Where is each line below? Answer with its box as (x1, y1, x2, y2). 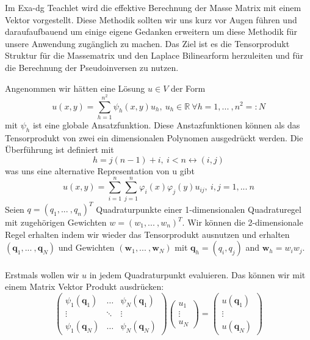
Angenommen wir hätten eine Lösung (5, 81, 145, 94)
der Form (170, 81, 206, 94)
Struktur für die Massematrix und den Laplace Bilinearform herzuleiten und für (5, 49, 303, 62)
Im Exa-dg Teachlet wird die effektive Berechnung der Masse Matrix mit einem (5, 1, 301, 13)
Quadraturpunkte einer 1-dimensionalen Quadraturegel (96, 202, 301, 215)
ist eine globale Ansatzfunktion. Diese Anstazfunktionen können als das (32, 118, 300, 131)
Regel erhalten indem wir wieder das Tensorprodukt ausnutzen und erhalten (5, 227, 290, 240)
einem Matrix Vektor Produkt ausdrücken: (5, 280, 164, 293)
